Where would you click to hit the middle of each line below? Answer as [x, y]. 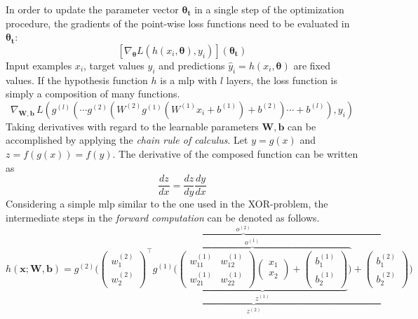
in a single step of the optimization [269, 9]
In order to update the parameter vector [92, 9]
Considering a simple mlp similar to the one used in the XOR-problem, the [167, 204]
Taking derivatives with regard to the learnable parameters [132, 126]
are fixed [312, 65]
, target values [114, 65]
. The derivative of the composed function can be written [235, 153]
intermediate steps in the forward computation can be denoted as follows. [163, 217]
